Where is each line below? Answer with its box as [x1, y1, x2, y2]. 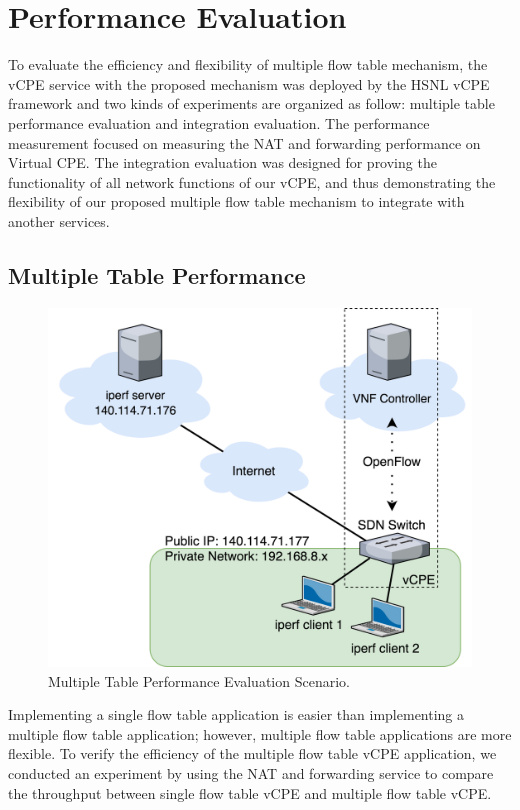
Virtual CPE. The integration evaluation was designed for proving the [8, 152, 437, 173]
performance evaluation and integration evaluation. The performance [8, 112, 430, 133]
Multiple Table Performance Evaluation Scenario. [48, 670, 350, 691]
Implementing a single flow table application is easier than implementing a [8, 704, 465, 725]
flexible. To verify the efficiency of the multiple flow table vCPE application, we [8, 743, 497, 764]
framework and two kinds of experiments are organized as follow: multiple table [8, 93, 495, 114]
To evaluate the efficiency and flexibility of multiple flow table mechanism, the [8, 54, 488, 75]
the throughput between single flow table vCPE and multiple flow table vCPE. [8, 782, 492, 803]
